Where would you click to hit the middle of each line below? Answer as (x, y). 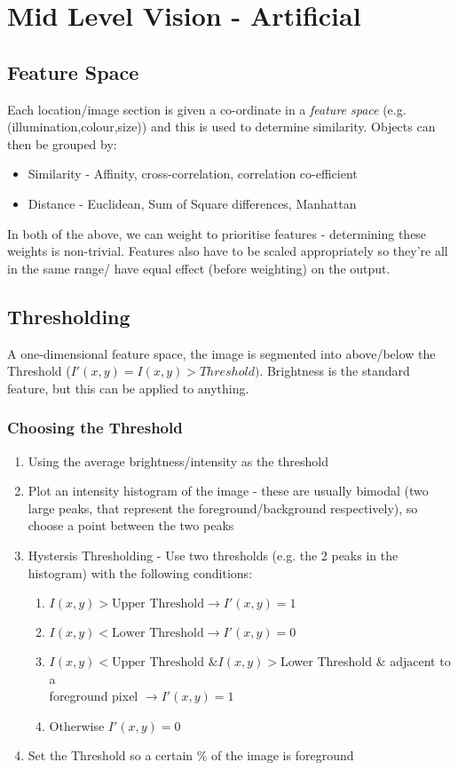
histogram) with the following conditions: (140, 572)
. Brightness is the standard (335, 371)
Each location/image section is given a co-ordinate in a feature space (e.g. (207, 109)
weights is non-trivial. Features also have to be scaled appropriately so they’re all (228, 251)
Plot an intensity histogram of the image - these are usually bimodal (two (228, 491)
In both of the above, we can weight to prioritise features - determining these (217, 233)
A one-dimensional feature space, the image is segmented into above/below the (221, 353)
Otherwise (77, 725)
